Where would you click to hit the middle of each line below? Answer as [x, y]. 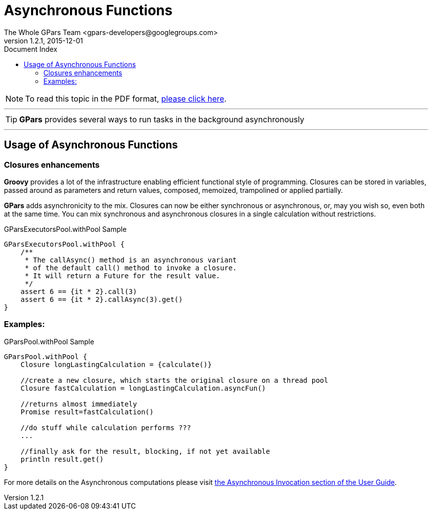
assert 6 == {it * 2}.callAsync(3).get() [102, 299]
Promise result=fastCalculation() [87, 412]
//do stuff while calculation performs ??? [106, 427]
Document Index [31, 49]
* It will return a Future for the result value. [123, 275]
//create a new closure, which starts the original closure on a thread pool [174, 380]
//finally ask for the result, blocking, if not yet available [145, 451]
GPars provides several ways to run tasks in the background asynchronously [162, 119]
